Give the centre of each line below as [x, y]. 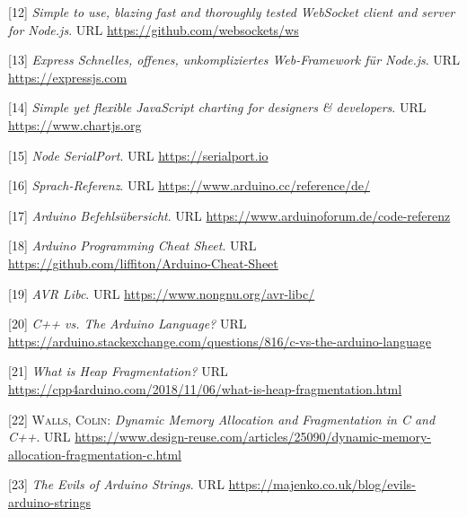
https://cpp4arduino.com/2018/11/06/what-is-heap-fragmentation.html [205, 388]
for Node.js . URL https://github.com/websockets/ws [154, 29]
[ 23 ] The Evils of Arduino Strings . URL [116, 484]
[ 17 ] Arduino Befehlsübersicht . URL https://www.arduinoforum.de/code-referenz [229, 215]
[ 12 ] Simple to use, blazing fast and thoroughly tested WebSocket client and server [232, 12]
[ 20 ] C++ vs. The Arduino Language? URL [128, 324]
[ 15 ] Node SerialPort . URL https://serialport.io [138, 155]
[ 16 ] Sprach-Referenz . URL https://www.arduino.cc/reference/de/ [189, 185]
